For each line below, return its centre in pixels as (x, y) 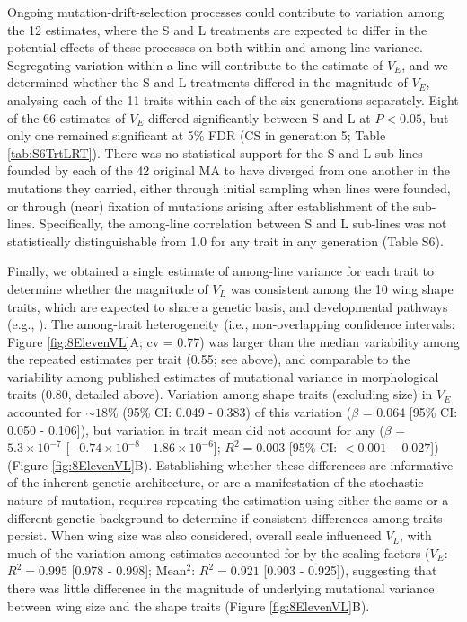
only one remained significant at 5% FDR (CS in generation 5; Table (197, 135)
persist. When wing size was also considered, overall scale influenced (194, 535)
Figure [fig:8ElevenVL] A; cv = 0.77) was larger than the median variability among (233, 341)
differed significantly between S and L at (260, 117)
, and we (425, 64)
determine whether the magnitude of (108, 288)
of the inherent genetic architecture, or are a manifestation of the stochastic (216, 482)
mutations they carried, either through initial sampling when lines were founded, (229, 187)
